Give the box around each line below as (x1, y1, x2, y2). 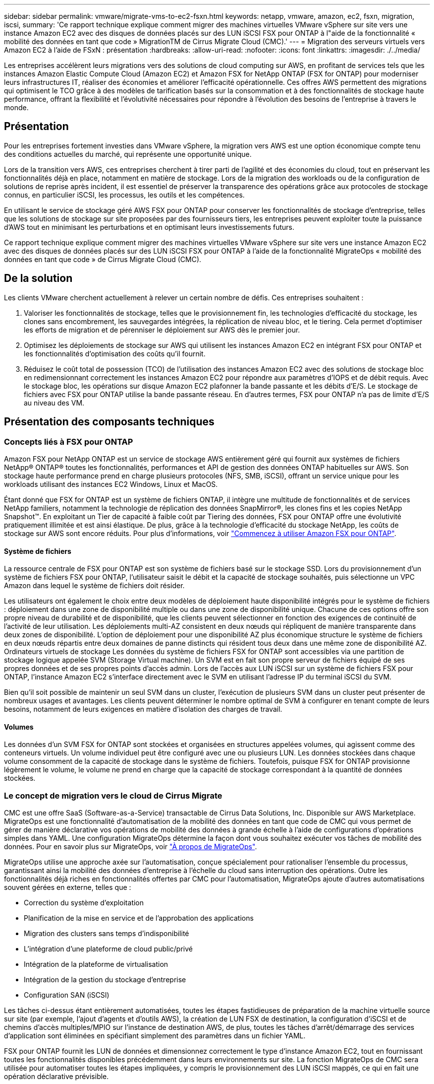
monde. (4, 103, 29, 112)
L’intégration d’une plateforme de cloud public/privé (24, 945, 193, 953)
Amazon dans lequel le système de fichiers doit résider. (4, 581, 185, 590)
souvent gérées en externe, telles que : (4, 883, 131, 892)
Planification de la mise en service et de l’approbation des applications (24, 914, 254, 923)
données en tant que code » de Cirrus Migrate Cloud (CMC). (4, 255, 202, 264)
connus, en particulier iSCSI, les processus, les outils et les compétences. (4, 190, 245, 199)
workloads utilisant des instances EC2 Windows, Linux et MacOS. (4, 479, 218, 488)
